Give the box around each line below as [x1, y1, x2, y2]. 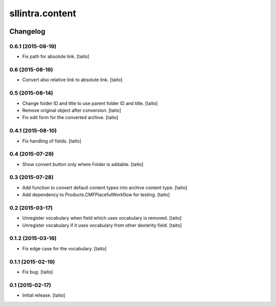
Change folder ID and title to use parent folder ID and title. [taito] [22, 100, 158, 106]
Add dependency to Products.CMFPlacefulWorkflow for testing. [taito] [22, 192, 170, 198]
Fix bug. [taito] [22, 269, 53, 275]
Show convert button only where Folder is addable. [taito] [22, 161, 144, 167]
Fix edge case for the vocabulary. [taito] [22, 245, 107, 251]
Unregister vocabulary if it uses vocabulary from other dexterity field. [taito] [22, 222, 182, 228]
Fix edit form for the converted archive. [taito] [22, 114, 119, 121]
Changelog [9, 27, 45, 36]
